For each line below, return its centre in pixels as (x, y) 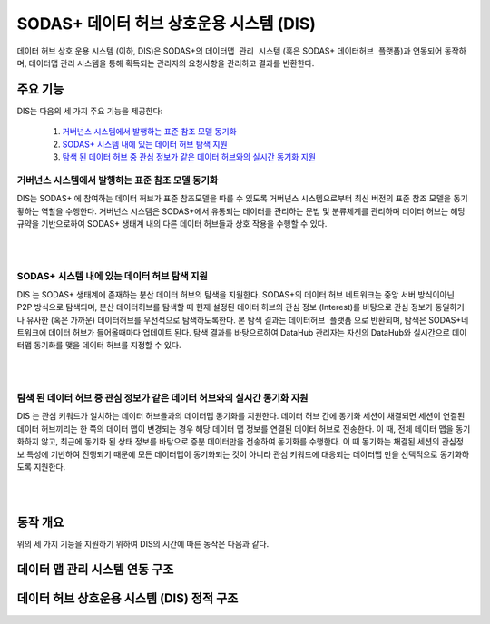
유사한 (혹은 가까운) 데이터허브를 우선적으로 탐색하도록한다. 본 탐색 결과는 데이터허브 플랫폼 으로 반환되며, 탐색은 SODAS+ (244, 320)
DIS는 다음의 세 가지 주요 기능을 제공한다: (90, 111)
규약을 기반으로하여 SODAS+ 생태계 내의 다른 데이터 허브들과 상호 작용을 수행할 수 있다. (172, 223)
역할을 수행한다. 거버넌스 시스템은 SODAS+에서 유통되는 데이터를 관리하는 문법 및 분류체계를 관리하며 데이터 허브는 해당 (254, 211)
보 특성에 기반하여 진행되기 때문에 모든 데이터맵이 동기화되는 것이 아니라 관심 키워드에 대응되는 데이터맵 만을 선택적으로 (227, 454)
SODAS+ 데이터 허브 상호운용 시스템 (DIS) (167, 24)
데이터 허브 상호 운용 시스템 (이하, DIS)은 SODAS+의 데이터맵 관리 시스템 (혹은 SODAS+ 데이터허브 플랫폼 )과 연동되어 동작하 (242, 51)
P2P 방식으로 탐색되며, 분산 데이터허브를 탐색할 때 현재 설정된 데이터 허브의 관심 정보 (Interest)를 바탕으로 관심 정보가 (225, 307)
